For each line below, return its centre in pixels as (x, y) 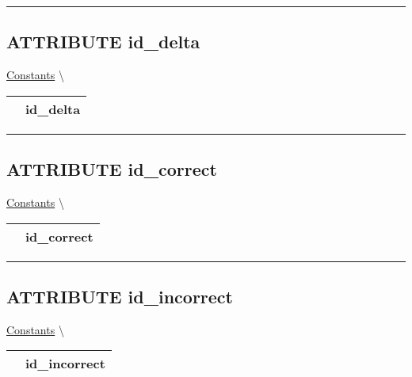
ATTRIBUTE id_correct (112, 169)
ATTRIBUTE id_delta (103, 42)
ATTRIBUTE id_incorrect (120, 296)
